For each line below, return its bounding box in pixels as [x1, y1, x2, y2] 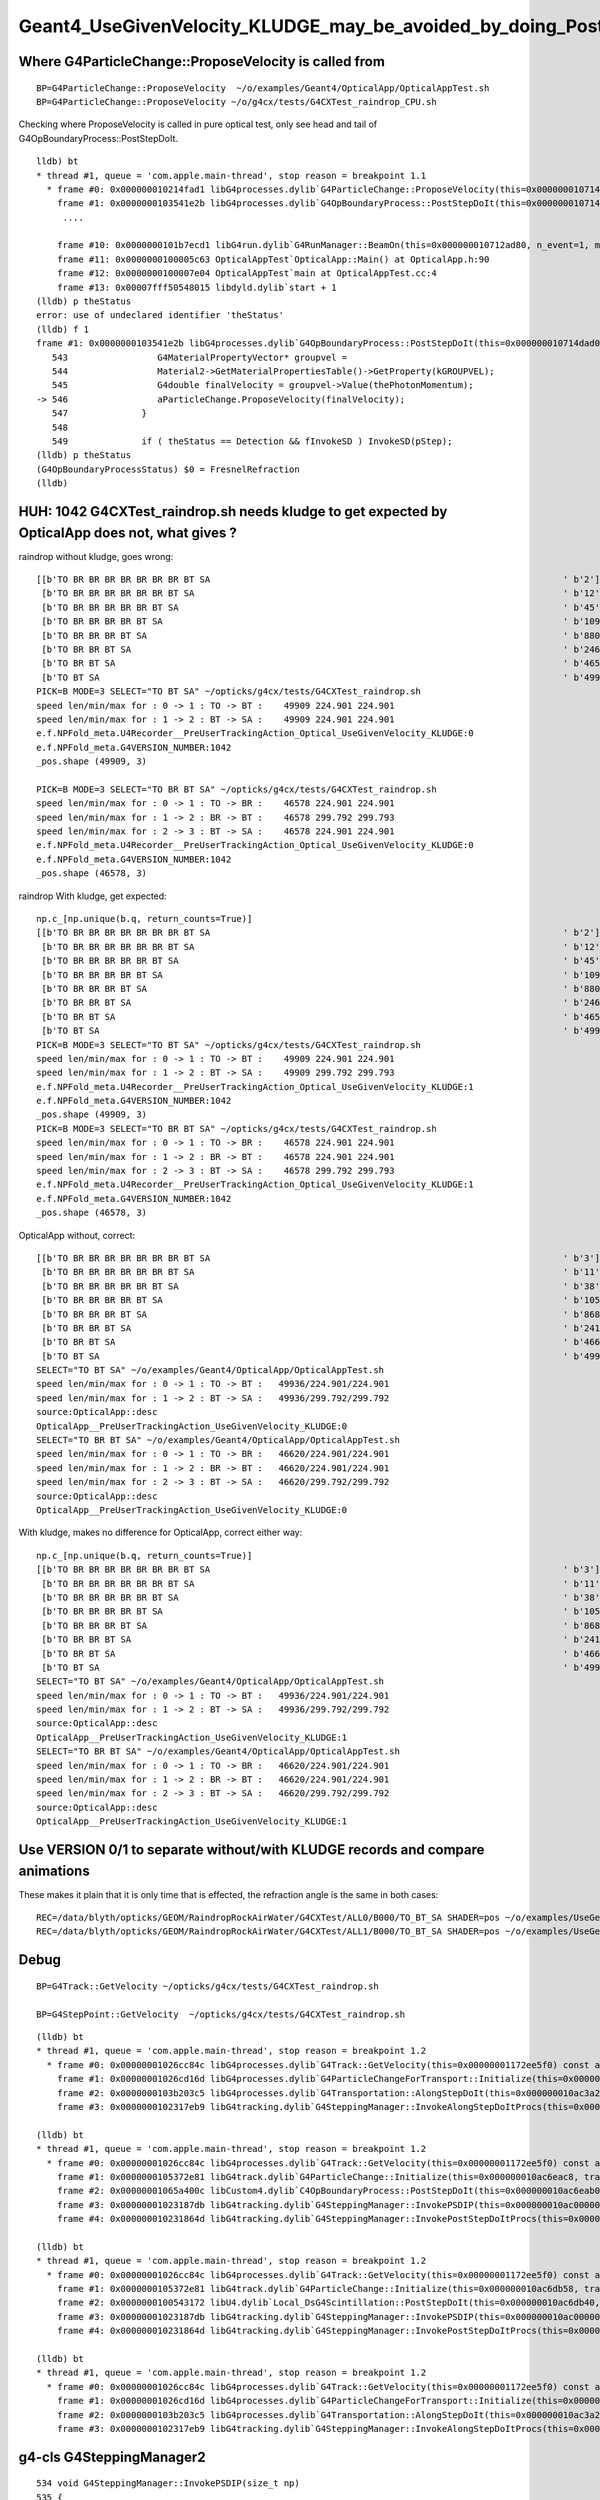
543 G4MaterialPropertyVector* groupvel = [51, 351, 348, 363]
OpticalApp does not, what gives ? [18, 524, 237, 541]
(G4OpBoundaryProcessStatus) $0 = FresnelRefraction [36, 463, 300, 475]
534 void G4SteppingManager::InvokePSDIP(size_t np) [36, 2478, 300, 2489]
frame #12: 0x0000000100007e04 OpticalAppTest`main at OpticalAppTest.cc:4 [56, 268, 437, 279]
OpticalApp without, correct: [18, 1229, 135, 1241]
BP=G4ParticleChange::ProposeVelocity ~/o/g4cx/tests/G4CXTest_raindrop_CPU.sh [36, 96, 437, 107]
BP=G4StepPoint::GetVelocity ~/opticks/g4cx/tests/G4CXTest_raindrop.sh [36, 2008, 406, 2020]
